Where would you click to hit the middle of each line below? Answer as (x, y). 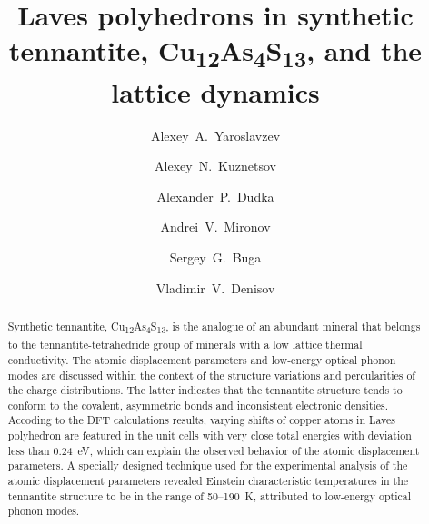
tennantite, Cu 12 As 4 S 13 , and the (215, 53)
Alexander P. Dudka (215, 196)
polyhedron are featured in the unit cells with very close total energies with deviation (210, 435)
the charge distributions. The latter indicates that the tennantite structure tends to (205, 390)
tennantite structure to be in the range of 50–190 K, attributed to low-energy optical (209, 495)
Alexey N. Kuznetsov (215, 166)
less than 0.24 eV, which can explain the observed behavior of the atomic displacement (214, 450)
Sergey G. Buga (215, 257)
